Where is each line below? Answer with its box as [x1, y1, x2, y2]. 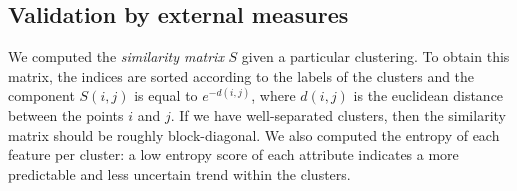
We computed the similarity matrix [8, 46, 224, 67]
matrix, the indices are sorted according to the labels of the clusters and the [8, 65, 475, 86]
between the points [8, 104, 124, 125]
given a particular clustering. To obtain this [241, 46, 510, 67]
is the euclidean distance [353, 85, 504, 106]
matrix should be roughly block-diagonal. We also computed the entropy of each [8, 124, 500, 145]
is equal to [134, 85, 198, 106]
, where [251, 85, 296, 106]
